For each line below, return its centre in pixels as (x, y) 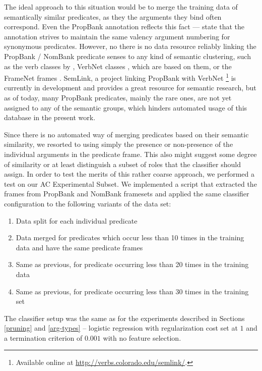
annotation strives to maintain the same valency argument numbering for (117, 36)
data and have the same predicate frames (79, 247)
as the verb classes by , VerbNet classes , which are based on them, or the (118, 66)
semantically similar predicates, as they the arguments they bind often (113, 16)
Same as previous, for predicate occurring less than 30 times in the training (132, 291)
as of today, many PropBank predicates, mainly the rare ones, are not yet (118, 97)
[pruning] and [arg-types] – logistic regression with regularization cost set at (121, 328)
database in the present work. (50, 117)
